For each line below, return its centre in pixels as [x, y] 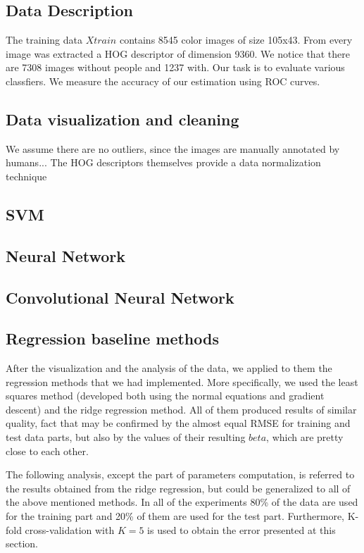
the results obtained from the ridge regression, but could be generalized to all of [178, 488]
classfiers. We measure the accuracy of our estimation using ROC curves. [163, 81]
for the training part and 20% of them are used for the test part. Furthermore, [175, 516]
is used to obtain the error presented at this [241, 529]
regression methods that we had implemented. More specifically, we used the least [182, 381]
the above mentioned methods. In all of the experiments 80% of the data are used [182, 502]
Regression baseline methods [112, 338]
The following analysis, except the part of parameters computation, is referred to [180, 474]
